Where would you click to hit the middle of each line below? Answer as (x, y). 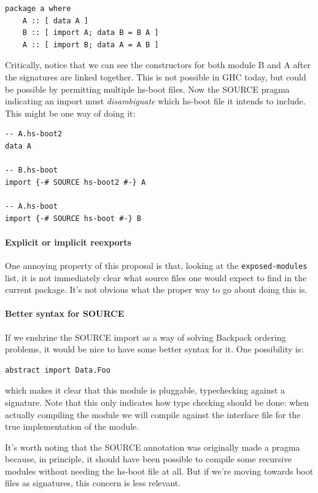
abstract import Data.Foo (58, 370)
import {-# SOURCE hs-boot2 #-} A (76, 182)
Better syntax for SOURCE (65, 313)
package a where (38, 9)
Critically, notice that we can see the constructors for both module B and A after (158, 65)
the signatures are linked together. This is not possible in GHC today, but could (156, 76)
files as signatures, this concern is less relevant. (93, 483)
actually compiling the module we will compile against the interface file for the (153, 414)
